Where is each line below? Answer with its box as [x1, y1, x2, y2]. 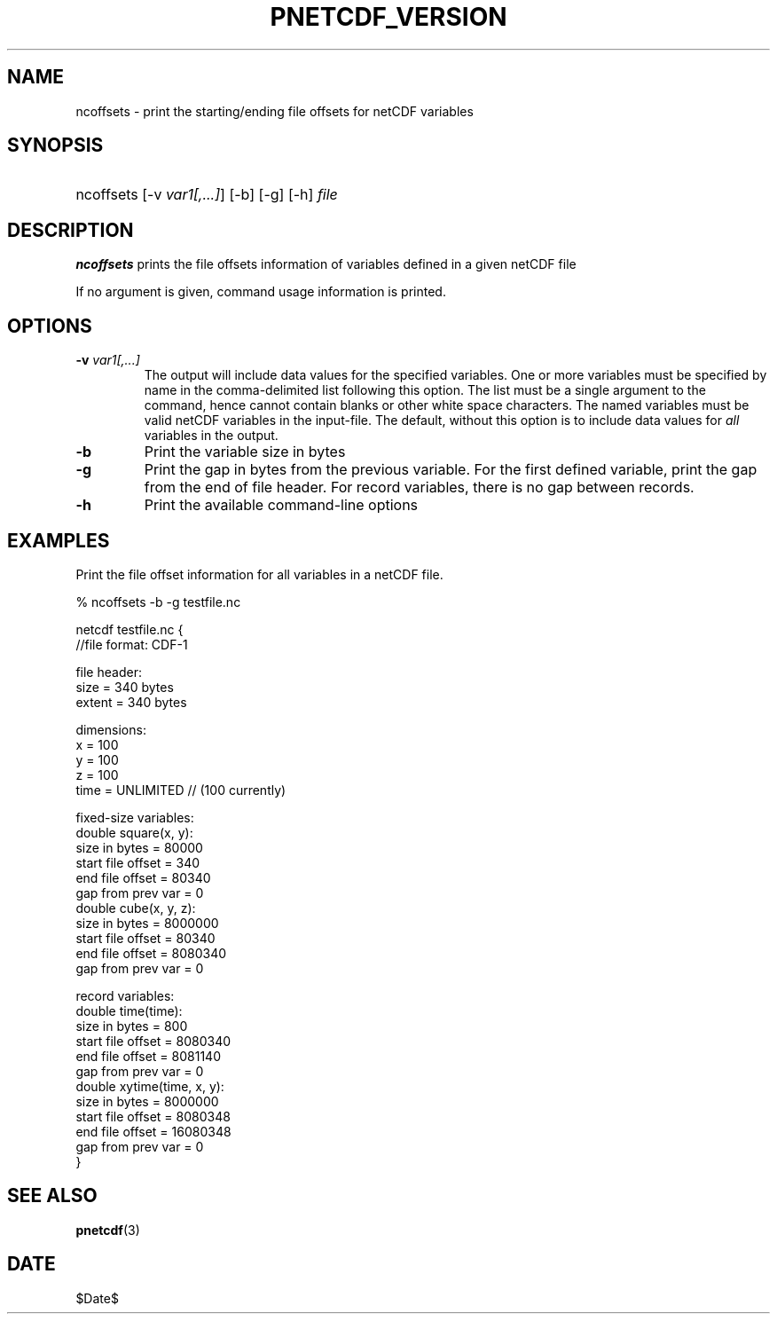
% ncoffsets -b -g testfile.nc [75, 594, 241, 609]
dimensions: [75, 721, 146, 737]
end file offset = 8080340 [75, 945, 227, 961]
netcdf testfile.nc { [75, 621, 184, 637]
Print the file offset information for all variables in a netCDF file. [75, 566, 443, 582]
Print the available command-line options [144, 496, 419, 515]
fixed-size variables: [75, 809, 194, 825]
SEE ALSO [7, 1184, 98, 1207]
